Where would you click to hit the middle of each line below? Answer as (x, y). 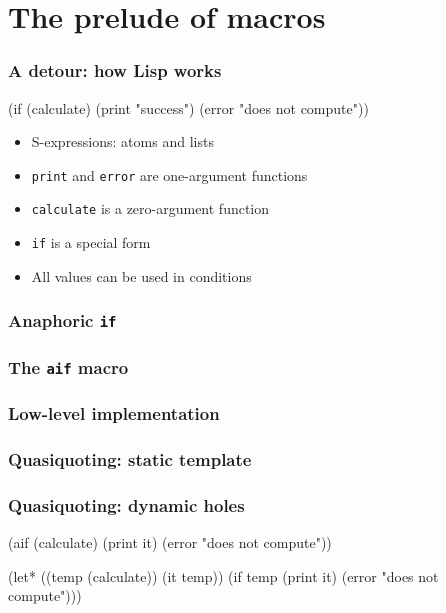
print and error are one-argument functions (169, 174)
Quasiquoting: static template (130, 458)
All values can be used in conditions (141, 275)
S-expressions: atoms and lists (122, 141)
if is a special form (91, 242)
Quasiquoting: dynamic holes (126, 504)
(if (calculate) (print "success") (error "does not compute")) (188, 107)
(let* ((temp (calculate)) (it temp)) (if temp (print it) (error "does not (223, 575)
